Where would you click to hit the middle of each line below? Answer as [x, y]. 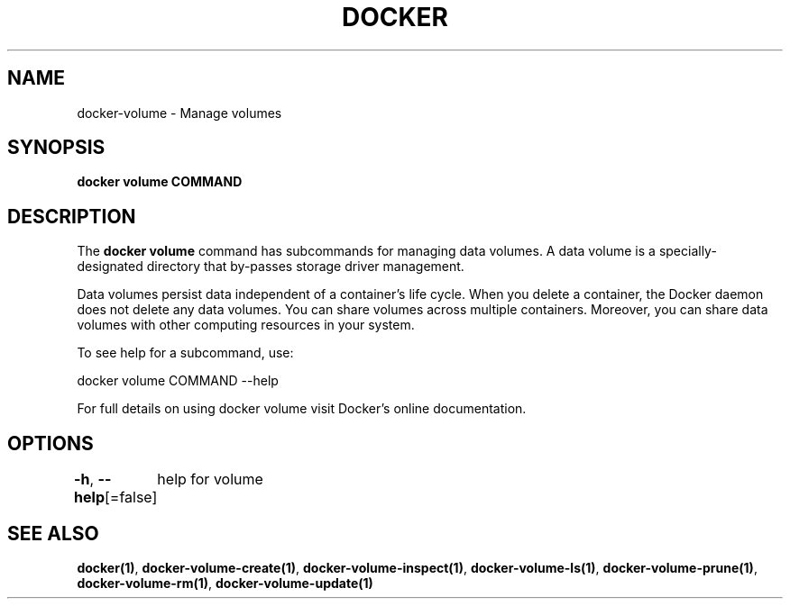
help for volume [210, 479]
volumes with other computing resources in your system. [246, 325]
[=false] [131, 497]
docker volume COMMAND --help [178, 381]
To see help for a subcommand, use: [185, 353]
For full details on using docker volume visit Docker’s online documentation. [302, 409]
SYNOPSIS [56, 148]
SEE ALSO [53, 533]
